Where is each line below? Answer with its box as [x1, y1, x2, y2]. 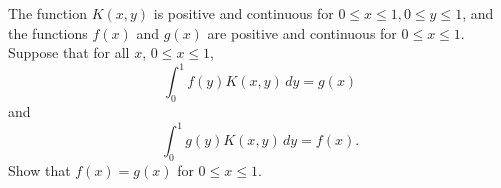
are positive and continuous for [207, 22, 397, 43]
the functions [8, 22, 88, 43]
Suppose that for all [8, 42, 130, 63]
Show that [8, 159, 71, 180]
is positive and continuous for [153, 3, 334, 23]
